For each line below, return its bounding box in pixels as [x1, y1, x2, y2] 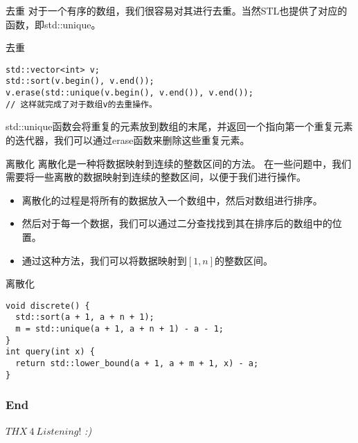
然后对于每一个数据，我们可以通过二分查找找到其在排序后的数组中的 [21, 216, 332, 230]
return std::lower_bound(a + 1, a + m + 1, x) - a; [15, 359, 259, 369]
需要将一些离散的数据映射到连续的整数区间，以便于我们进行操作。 [6, 170, 306, 184]
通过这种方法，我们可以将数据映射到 [21, 253, 187, 267]
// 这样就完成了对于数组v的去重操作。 [6, 99, 157, 109]
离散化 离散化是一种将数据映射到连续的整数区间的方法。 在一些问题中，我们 [6, 156, 352, 170]
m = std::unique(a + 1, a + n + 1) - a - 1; [15, 324, 224, 334]
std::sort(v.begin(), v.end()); [6, 76, 154, 87]
